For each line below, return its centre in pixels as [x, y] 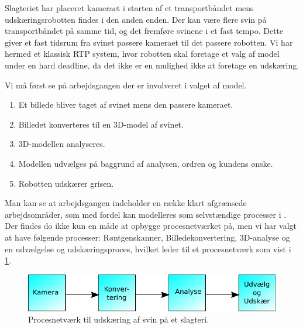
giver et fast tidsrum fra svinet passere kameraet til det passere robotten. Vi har [149, 42]
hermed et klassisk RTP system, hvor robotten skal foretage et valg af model [142, 54]
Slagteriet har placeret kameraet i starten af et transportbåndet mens [129, 8]
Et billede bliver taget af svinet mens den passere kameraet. [126, 104]
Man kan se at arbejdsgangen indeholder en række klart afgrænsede [126, 203]
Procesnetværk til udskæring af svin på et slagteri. [119, 319]
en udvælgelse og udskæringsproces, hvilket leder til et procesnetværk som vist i [148, 249]
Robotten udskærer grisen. [66, 183]
